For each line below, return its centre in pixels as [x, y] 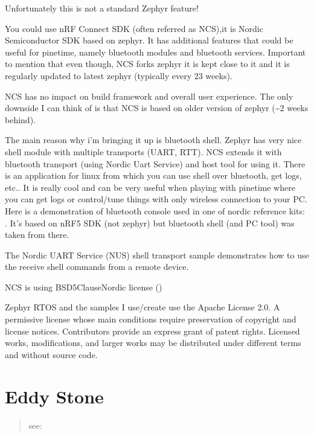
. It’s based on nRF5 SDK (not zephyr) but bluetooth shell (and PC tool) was [150, 223]
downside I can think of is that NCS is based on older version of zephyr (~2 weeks [157, 108]
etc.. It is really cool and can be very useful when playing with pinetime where [150, 187]
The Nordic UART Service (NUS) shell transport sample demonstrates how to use [157, 255]
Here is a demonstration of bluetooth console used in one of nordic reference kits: [155, 210]
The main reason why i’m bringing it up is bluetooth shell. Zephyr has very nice [153, 140]
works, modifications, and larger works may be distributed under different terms [153, 343]
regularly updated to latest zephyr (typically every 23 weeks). [119, 75]
